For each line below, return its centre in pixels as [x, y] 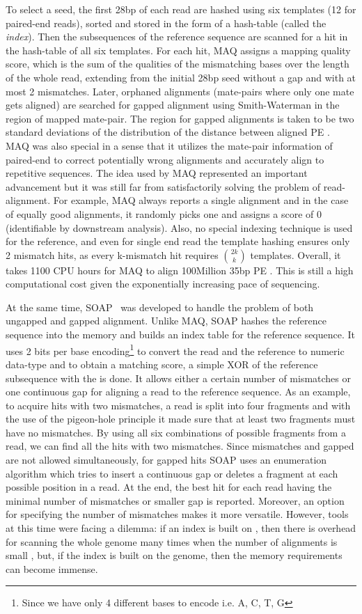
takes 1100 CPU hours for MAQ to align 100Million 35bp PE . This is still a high [180, 270]
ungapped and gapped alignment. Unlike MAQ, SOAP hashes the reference [166, 321]
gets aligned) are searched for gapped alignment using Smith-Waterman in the [173, 105]
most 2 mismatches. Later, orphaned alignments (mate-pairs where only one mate [180, 91]
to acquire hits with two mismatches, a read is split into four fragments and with [178, 405]
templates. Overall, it [296, 254]
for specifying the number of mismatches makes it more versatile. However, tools [177, 514]
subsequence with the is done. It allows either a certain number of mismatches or [179, 378]
